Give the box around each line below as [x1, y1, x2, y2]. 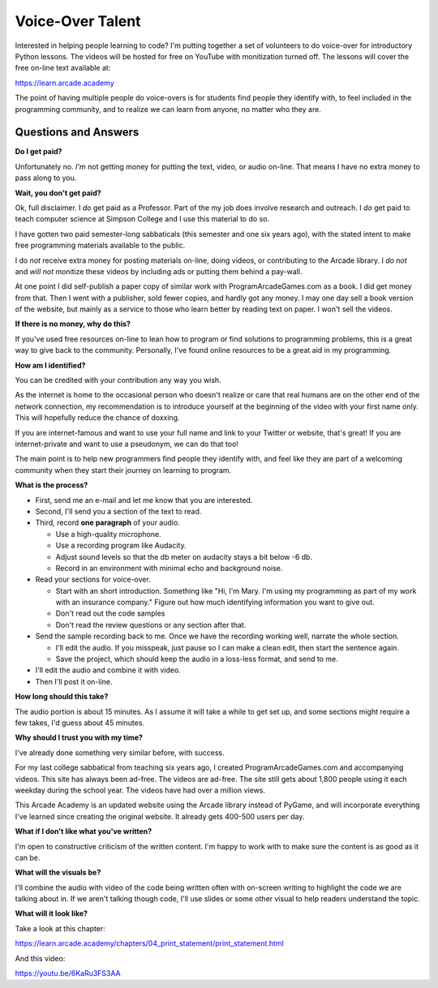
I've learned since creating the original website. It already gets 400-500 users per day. [15, 811, 305, 821]
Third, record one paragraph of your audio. [35, 518, 180, 527]
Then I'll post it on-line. [35, 677, 113, 686]
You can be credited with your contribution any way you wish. [15, 376, 222, 385]
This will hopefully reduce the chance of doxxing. [15, 413, 180, 423]
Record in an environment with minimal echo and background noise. [55, 563, 283, 573]
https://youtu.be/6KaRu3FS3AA [15, 969, 121, 978]
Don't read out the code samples [55, 608, 165, 618]
